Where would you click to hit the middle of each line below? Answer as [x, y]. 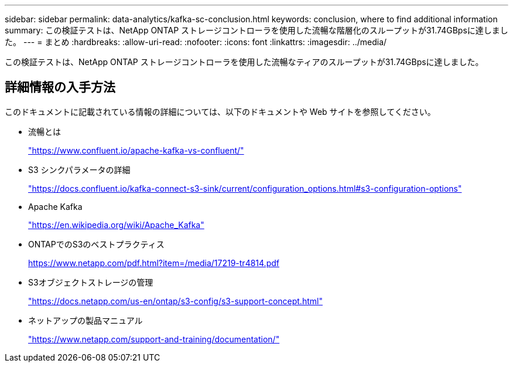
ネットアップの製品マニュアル [85, 320]
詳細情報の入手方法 [60, 87]
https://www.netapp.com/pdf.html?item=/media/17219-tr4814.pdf [154, 263]
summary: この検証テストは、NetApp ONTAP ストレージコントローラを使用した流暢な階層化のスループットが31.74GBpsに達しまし [256, 30]
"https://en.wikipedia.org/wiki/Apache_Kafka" [116, 225]
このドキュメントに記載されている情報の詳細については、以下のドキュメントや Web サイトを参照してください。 [220, 111]
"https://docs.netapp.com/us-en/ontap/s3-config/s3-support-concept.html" [175, 301]
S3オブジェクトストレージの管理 [91, 282]
